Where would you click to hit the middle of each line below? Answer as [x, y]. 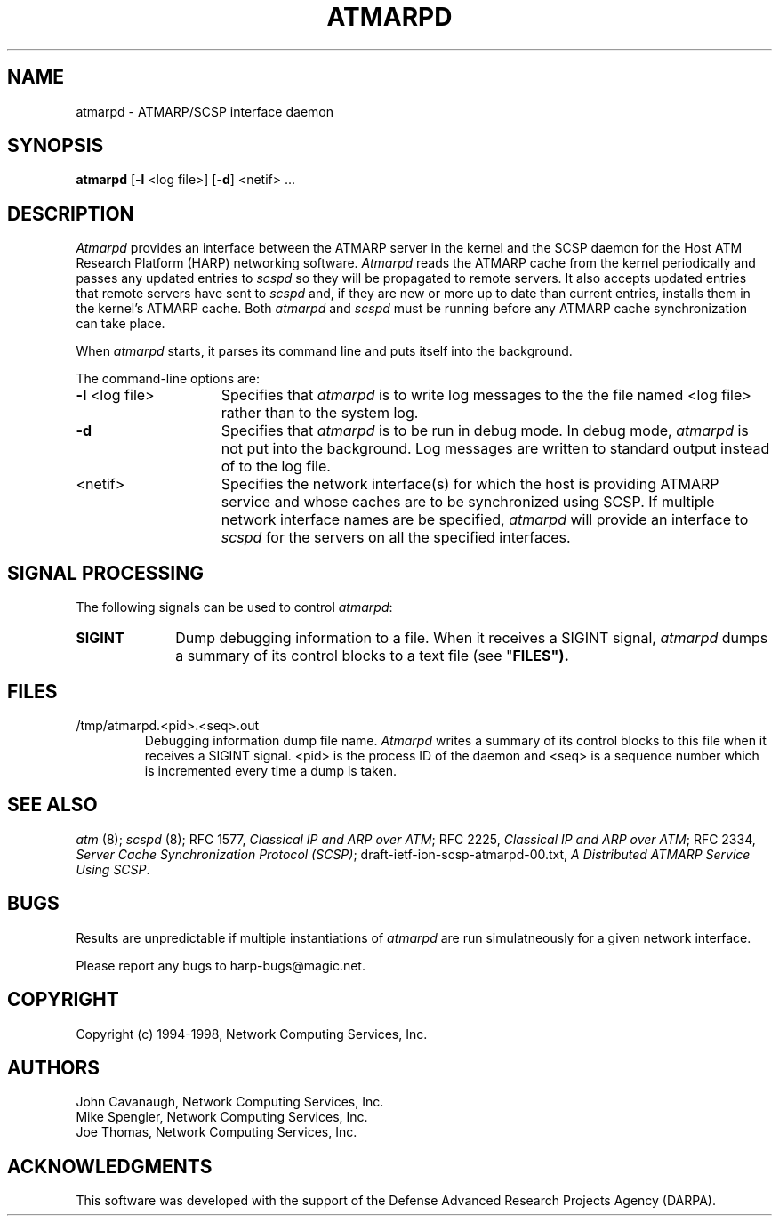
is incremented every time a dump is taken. [270, 770]
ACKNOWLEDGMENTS [110, 1166]
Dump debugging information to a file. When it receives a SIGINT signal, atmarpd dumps [472, 638]
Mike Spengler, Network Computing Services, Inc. [222, 1117]
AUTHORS [54, 1067]
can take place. [120, 324]
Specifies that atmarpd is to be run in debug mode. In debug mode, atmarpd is [485, 431]
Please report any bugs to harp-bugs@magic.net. [221, 965]
